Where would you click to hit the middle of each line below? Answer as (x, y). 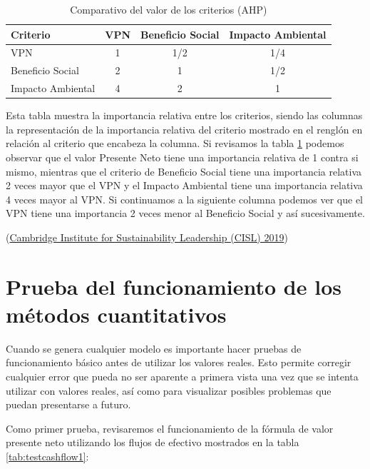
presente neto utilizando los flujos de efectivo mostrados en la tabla (153, 442)
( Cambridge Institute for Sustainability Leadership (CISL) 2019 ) (147, 237)
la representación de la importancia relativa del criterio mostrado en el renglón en (184, 129)
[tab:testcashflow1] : (47, 457)
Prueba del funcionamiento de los (174, 286)
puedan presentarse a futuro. (68, 404)
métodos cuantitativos (116, 314)
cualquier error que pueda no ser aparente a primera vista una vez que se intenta (182, 377)
